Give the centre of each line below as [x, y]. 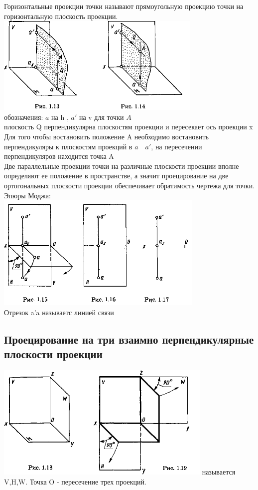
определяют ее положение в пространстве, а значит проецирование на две [116, 176]
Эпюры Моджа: [27, 195]
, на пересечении [177, 146]
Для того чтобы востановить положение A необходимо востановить [106, 136]
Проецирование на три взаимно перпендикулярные [129, 339]
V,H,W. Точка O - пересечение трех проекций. [75, 481]
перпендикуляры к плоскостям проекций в [68, 146]
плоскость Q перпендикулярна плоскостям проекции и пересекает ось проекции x [129, 127]
